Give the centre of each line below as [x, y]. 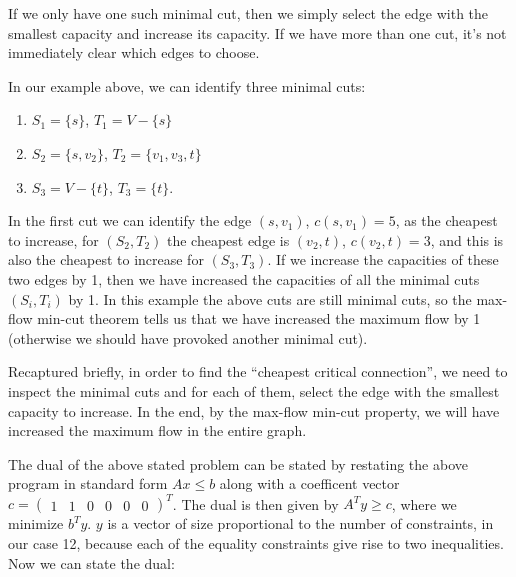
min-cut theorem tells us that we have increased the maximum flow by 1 [259, 318]
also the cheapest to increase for [106, 259]
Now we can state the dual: [91, 562]
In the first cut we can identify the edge [130, 220]
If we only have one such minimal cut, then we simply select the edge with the [248, 13]
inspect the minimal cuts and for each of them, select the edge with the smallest [254, 390]
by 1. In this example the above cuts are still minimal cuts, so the [270, 298]
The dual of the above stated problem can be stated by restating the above [238, 463]
